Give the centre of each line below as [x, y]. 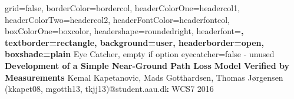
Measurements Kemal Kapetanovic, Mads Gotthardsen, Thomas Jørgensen [144, 77]
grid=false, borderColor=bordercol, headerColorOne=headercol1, [123, 8]
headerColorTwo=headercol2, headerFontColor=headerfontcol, [117, 19]
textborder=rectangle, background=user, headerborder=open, [134, 42]
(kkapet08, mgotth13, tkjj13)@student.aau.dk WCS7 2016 [109, 89]
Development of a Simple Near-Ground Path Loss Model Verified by [147, 65]
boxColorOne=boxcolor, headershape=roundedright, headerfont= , [124, 31]
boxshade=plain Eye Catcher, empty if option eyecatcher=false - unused [140, 54]
